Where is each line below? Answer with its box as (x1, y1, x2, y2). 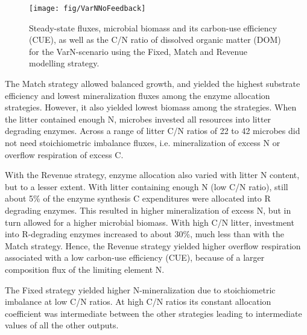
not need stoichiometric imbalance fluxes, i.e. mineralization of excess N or (5, 136, 280, 148)
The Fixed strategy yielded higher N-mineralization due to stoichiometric (5, 283, 276, 296)
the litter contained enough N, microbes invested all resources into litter (5, 112, 271, 125)
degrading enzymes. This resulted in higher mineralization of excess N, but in (5, 203, 291, 216)
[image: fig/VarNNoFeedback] (29, 4, 146, 13)
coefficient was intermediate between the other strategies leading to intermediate (5, 307, 302, 319)
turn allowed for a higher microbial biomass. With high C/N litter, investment (5, 215, 294, 228)
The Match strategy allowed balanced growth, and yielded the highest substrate (5, 77, 300, 90)
